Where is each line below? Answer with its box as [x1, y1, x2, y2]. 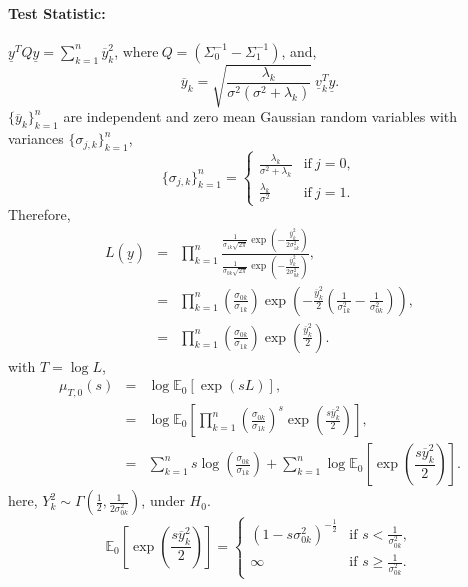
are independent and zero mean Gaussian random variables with [63, 106, 458, 127]
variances [8, 128, 64, 149]
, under [141, 490, 185, 511]
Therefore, [8, 204, 71, 225]
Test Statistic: [8, 2, 106, 23]
